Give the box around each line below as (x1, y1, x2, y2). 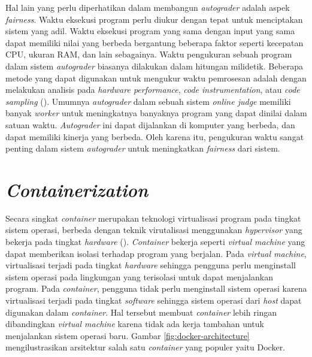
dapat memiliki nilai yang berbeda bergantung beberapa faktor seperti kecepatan (5, 36, 304, 49)
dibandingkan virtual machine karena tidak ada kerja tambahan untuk (5, 317, 264, 330)
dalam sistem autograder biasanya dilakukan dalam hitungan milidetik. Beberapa (5, 59, 304, 72)
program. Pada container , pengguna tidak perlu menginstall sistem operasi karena (5, 282, 307, 295)
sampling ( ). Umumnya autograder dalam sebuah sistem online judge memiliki (5, 95, 291, 107)
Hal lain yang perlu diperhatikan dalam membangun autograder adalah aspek (5, 1, 290, 13)
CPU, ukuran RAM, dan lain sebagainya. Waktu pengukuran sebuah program (5, 48, 292, 60)
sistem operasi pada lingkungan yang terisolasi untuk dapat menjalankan (5, 270, 273, 283)
